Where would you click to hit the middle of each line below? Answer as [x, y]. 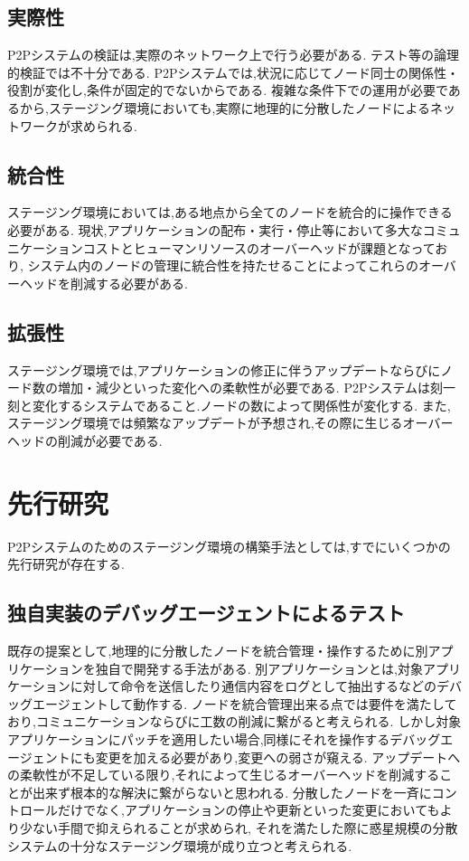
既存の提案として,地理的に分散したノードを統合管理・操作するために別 [218, 651]
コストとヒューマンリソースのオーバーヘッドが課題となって [259, 247]
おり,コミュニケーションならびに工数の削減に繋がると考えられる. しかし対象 [234, 721]
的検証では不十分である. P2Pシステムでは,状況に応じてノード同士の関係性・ [233, 72]
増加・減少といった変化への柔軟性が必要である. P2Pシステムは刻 [250, 388]
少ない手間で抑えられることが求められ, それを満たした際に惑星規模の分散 [239, 827]
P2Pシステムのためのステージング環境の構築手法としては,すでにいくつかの [229, 546]
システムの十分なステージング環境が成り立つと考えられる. [180, 845]
